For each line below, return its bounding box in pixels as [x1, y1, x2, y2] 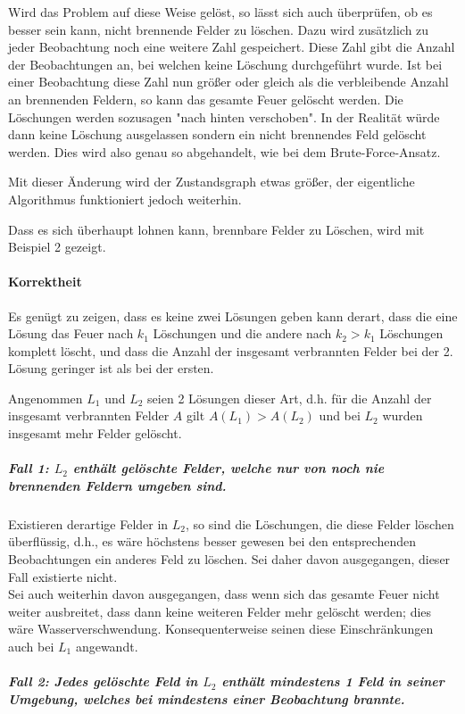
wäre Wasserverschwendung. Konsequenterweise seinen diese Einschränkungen [8, 619, 434, 638]
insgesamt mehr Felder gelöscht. [8, 424, 182, 443]
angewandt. [75, 636, 138, 655]
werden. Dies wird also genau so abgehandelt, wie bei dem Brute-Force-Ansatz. [8, 142, 441, 161]
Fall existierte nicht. [8, 567, 118, 585]
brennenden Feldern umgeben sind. [8, 476, 227, 494]
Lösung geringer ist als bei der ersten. [8, 359, 214, 378]
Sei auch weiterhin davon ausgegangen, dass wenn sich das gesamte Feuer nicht [8, 585, 440, 603]
